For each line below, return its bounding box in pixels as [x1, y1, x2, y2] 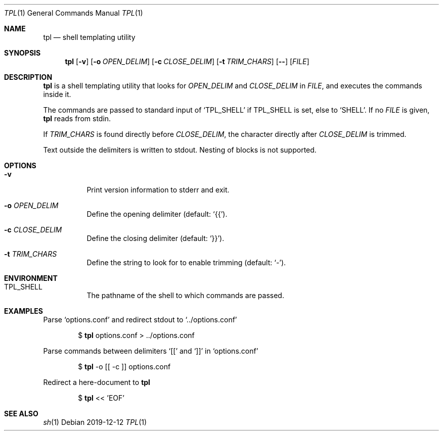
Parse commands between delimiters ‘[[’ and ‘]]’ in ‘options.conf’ [43, 347, 258, 355]
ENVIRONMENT [4, 274, 58, 282]
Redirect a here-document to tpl [43, 378, 150, 386]
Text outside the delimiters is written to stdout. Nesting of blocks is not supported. [43, 146, 317, 154]
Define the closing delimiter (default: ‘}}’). [86, 234, 225, 243]
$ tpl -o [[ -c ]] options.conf [78, 362, 171, 371]
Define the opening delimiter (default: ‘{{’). [86, 210, 228, 218]
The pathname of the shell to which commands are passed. [86, 291, 284, 300]
